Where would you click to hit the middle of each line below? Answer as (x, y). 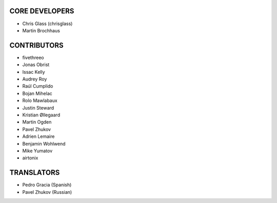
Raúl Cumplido (38, 86)
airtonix (30, 158)
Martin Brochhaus (41, 30)
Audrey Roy (35, 79)
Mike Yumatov (37, 151)
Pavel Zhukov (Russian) (47, 192)
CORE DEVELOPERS (42, 11)
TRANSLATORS (35, 172)
